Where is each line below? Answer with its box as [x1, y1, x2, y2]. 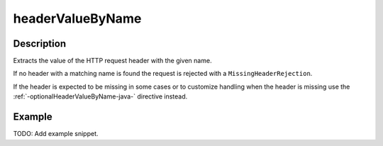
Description [13, 38, 67, 50]
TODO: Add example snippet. [13, 130, 99, 138]
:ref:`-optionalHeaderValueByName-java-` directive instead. [13, 92, 188, 101]
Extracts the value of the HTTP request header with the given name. [13, 57, 212, 65]
